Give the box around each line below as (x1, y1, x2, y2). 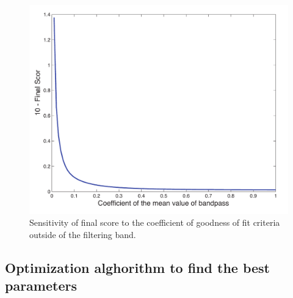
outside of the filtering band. (29, 228, 136, 240)
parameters (5, 276, 77, 295)
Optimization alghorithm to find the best (5, 258, 270, 277)
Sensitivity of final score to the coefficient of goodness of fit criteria (29, 216, 280, 229)
